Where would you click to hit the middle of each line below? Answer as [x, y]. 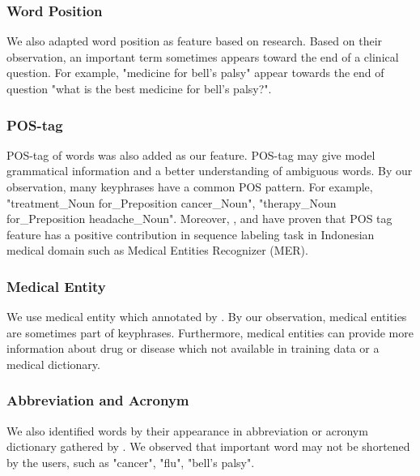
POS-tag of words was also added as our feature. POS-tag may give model [191, 154]
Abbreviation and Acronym [98, 400]
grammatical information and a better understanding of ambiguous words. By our [210, 171]
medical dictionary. [53, 364]
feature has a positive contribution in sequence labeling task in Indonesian [191, 234]
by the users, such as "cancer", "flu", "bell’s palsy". [131, 462]
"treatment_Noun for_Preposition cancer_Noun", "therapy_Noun [172, 202]
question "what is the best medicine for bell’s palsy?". [139, 88]
